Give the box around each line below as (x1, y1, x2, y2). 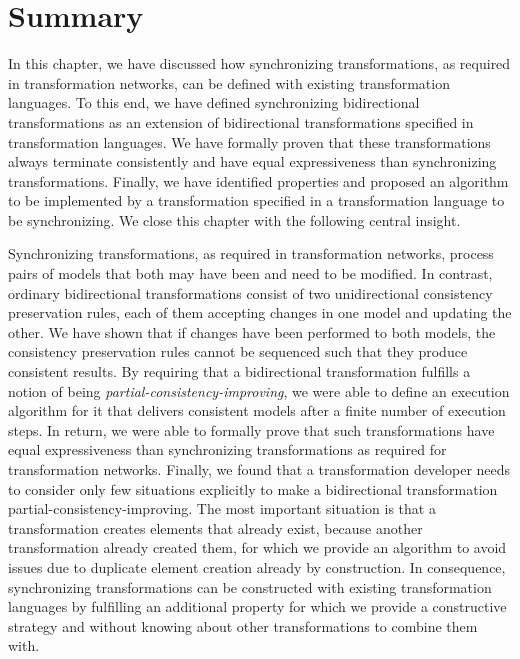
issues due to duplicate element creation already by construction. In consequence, (8, 556, 506, 577)
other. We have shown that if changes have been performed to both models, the (8, 321, 496, 342)
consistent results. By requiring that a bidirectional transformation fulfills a (8, 361, 471, 382)
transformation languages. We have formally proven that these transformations (8, 131, 491, 152)
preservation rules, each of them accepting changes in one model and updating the (8, 302, 512, 323)
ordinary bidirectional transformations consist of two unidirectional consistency (8, 282, 493, 303)
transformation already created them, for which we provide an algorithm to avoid (8, 537, 507, 558)
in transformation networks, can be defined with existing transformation (8, 72, 450, 93)
